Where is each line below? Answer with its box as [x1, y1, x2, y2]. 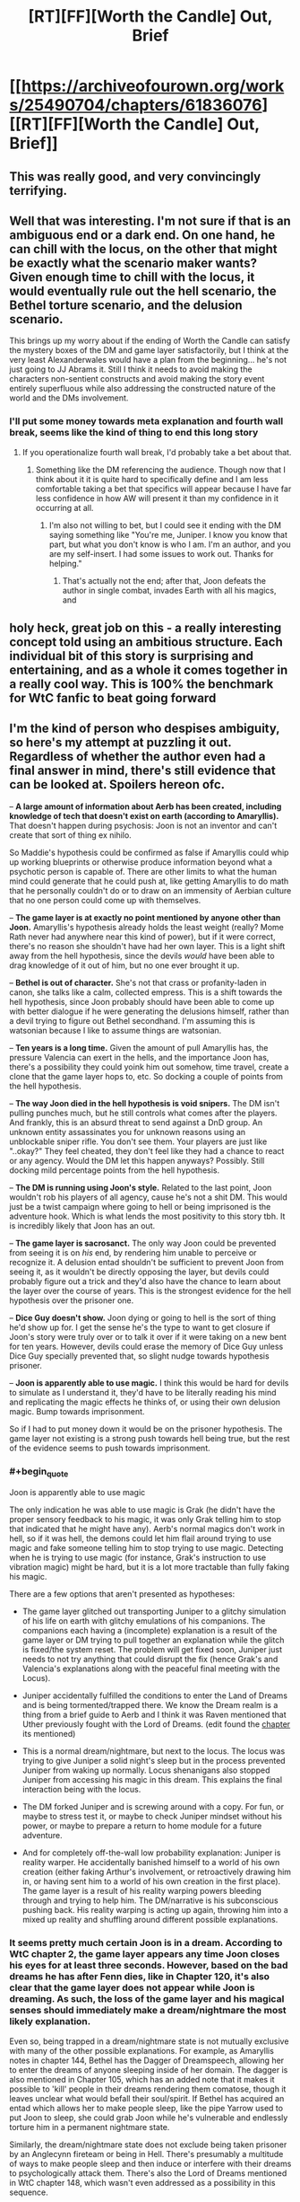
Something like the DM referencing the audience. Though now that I [35, 464, 287, 475]
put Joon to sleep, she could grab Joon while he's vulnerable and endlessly [9, 2112, 288, 2123]
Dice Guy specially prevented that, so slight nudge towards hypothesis [9, 1350, 270, 1361]
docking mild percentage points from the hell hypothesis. [9, 1165, 220, 1176]
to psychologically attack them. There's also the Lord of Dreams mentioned [9, 2167, 287, 2179]
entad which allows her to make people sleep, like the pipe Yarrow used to [9, 2102, 284, 2113]
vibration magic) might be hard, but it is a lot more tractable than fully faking [9, 1562, 289, 1572]
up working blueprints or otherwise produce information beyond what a [9, 856, 273, 868]
